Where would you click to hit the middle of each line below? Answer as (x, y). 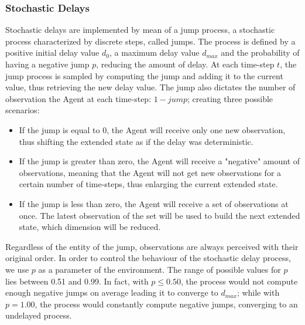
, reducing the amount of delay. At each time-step (185, 64)
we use (17, 269)
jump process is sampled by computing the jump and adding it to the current (144, 75)
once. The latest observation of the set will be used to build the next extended (160, 215)
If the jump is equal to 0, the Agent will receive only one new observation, (152, 129)
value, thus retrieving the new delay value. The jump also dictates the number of (150, 87)
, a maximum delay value (154, 53)
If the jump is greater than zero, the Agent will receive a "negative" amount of (160, 161)
